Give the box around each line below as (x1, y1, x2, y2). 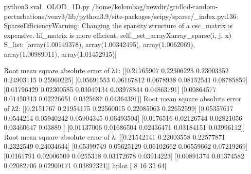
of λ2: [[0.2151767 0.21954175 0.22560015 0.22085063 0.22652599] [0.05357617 (4, 103, 233, 113)
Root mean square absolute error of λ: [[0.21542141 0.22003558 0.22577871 (4, 131, 225, 142)
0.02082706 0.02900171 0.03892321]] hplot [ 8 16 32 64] (4, 160, 167, 170)
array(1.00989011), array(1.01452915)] (4, 48, 117, 59)
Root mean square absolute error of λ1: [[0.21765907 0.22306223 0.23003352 (4, 65, 229, 75)
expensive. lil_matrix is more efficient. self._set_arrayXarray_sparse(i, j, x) (4, 30, 232, 40)
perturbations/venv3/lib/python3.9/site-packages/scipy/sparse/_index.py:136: (4, 11, 238, 21)
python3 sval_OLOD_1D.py (4, 1, 90, 11)
